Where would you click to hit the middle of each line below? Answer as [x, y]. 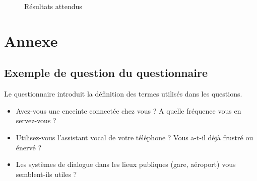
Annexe [31, 40]
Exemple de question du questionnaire [106, 73]
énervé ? [28, 147]
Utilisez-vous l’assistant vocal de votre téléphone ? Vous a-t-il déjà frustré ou [135, 137]
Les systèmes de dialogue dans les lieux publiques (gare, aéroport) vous [126, 164]
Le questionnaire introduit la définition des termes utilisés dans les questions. [123, 94]
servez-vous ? [36, 120]
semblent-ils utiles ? [46, 174]
